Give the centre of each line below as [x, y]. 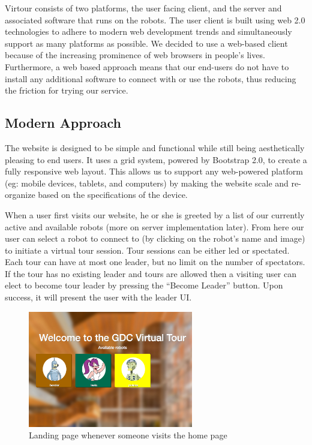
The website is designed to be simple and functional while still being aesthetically [155, 147]
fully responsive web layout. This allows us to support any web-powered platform [154, 171]
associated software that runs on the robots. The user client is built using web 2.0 [155, 19]
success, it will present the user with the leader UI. [98, 297]
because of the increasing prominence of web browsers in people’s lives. [135, 55]
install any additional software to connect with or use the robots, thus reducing [151, 78]
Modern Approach [63, 123]
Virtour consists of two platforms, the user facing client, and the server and [143, 8]
